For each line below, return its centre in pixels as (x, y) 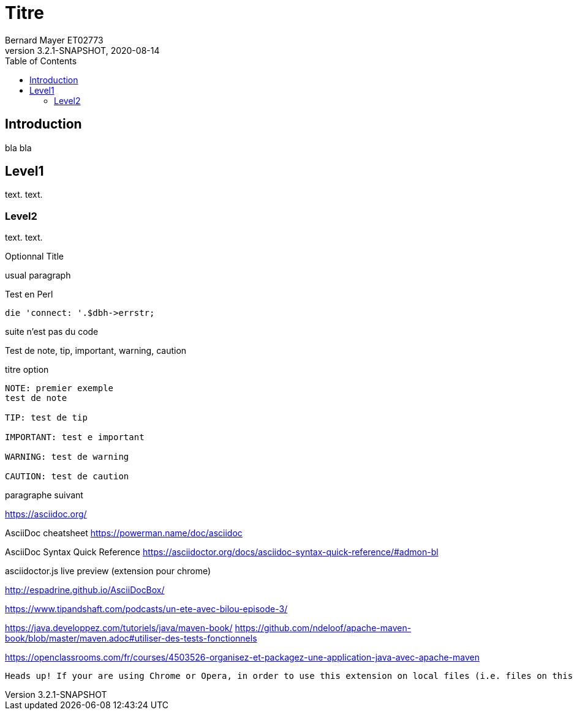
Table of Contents (41, 61)
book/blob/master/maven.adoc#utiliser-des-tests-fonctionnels (131, 638)
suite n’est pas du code (52, 332)
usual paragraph (38, 275)
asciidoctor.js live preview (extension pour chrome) (108, 571)
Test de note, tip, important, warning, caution (96, 351)
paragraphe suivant (44, 495)
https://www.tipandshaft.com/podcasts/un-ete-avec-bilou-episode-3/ (146, 609)
